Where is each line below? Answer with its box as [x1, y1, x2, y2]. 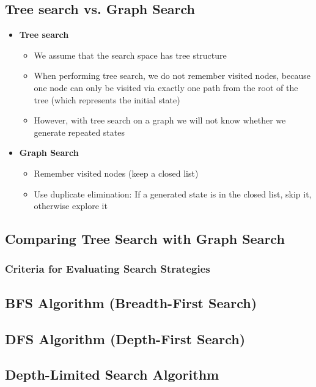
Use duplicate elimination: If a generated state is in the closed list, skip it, [34, 187, 312, 200]
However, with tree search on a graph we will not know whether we [34, 114, 286, 127]
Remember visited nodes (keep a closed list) [34, 166, 199, 179]
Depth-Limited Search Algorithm [5, 365, 219, 384]
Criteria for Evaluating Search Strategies [5, 261, 210, 276]
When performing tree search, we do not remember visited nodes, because [34, 69, 310, 82]
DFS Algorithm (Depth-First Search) [5, 329, 246, 348]
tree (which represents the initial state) [34, 93, 180, 106]
